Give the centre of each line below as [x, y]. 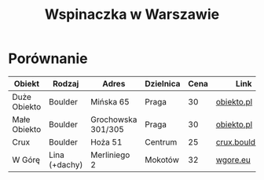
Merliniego [110, 155]
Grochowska [114, 119]
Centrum [161, 141]
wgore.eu [233, 160]
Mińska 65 [110, 101]
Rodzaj [66, 83]
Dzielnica [163, 83]
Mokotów [162, 160]
